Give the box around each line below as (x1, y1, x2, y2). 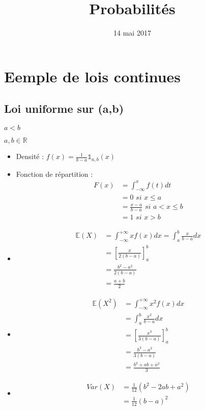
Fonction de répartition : (16, 168, 93, 179)
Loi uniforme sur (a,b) (4, 101, 124, 116)
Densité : (16, 151, 44, 162)
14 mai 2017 (113, 27, 151, 38)
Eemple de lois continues (4, 66, 181, 86)
